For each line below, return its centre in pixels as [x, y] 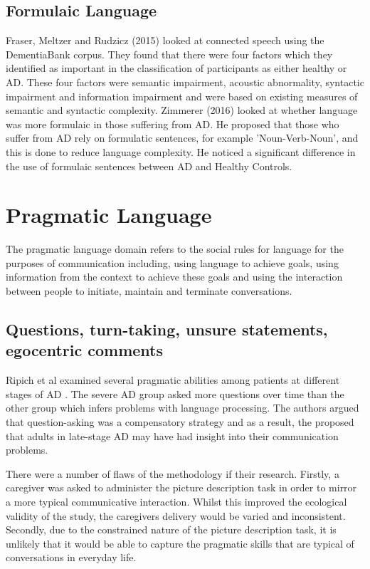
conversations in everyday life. [71, 557]
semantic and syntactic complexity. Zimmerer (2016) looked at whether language [182, 110]
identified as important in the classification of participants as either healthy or [176, 68]
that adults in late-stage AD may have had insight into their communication [172, 435]
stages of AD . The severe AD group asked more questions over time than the [175, 393]
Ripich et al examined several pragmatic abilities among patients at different [173, 380]
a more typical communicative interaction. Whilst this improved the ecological [176, 501]
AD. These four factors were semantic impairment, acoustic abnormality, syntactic [185, 82]
